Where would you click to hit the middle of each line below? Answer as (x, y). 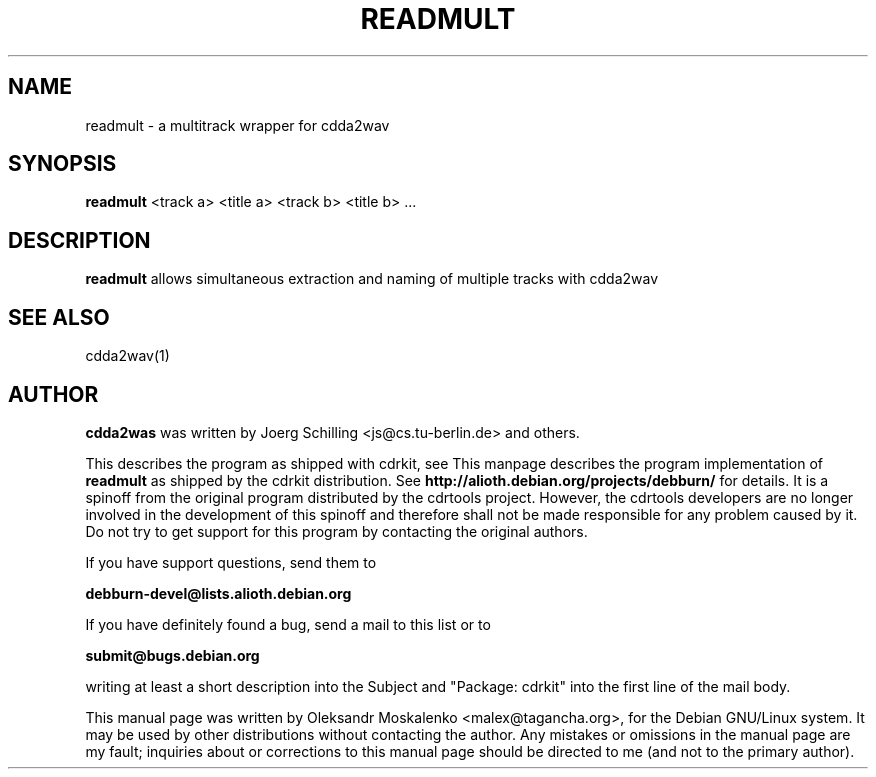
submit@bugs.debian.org (172, 655)
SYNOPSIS (62, 164)
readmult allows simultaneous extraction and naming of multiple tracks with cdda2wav (372, 279)
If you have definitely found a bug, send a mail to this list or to (288, 624)
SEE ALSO (59, 317)
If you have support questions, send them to (231, 562)
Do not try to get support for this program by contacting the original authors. (336, 531)
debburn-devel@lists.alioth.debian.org (218, 593)
